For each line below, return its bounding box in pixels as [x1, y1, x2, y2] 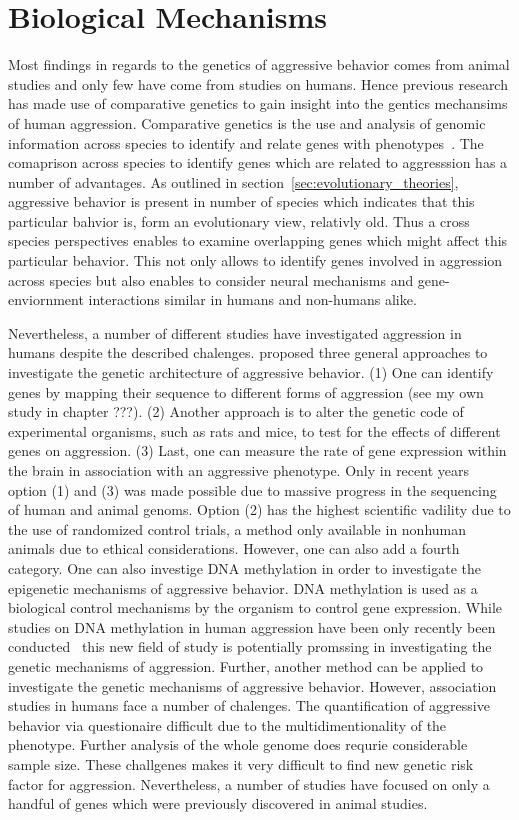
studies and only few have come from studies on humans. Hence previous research [8, 73, 508, 94]
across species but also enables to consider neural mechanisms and [8, 269, 414, 290]
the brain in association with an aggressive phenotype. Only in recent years [8, 460, 469, 480]
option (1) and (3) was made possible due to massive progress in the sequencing [8, 479, 497, 500]
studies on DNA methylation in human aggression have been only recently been [8, 616, 496, 637]
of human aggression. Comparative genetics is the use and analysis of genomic [8, 112, 486, 133]
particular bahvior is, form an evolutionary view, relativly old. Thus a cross [8, 210, 470, 231]
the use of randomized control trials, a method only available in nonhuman [8, 518, 467, 539]
